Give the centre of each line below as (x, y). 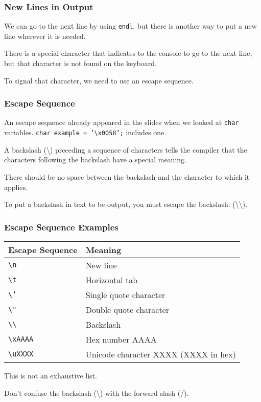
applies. (16, 187)
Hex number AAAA (121, 339)
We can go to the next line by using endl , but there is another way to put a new (130, 26)
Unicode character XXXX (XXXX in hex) (161, 354)
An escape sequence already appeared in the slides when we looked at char (122, 122)
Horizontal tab (112, 280)
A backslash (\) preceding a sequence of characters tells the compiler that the (126, 149)
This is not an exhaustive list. (51, 375)
